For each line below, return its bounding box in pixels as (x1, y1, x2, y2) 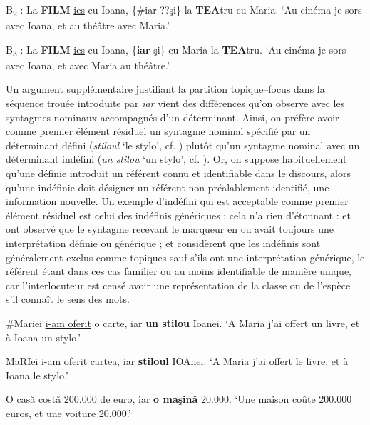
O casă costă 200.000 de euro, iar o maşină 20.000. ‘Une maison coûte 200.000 (6, 391, 352, 406)
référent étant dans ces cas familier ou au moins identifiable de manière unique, (6, 264, 352, 279)
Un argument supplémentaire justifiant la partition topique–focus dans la (6, 81, 325, 96)
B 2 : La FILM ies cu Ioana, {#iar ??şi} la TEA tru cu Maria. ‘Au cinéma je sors (6, 2, 362, 19)
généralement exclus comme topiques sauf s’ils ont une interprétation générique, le (6, 249, 365, 264)
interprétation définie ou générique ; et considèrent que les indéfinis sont (6, 235, 321, 250)
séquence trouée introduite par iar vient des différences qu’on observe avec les (6, 96, 345, 111)
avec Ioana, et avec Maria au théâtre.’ (6, 57, 170, 72)
